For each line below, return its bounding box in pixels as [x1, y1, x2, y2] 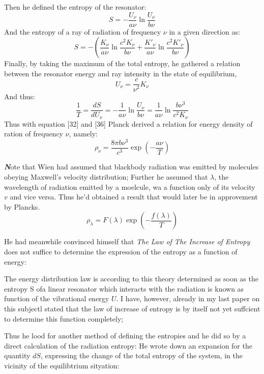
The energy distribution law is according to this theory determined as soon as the [4, 273, 258, 284]
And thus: [4, 91, 35, 101]
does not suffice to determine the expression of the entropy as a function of [4, 246, 238, 256]
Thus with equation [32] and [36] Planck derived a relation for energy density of [4, 118, 253, 129]
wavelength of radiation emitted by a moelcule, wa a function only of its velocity [4, 181, 255, 192]
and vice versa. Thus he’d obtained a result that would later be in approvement [10, 191, 258, 202]
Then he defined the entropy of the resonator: [4, 2, 146, 12]
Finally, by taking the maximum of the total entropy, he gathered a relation [4, 58, 241, 69]
